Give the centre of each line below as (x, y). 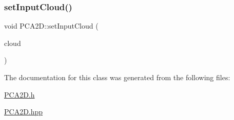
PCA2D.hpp (24, 112)
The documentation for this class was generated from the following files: (117, 77)
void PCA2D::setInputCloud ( (51, 26)
